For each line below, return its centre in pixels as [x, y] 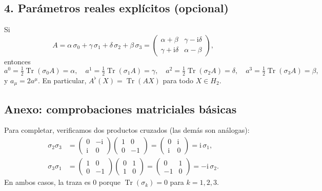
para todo [178, 80]
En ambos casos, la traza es [47, 182]
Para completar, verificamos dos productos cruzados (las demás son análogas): [127, 130]
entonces [17, 61]
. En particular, [62, 80]
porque [109, 182]
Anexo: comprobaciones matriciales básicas [120, 109]
